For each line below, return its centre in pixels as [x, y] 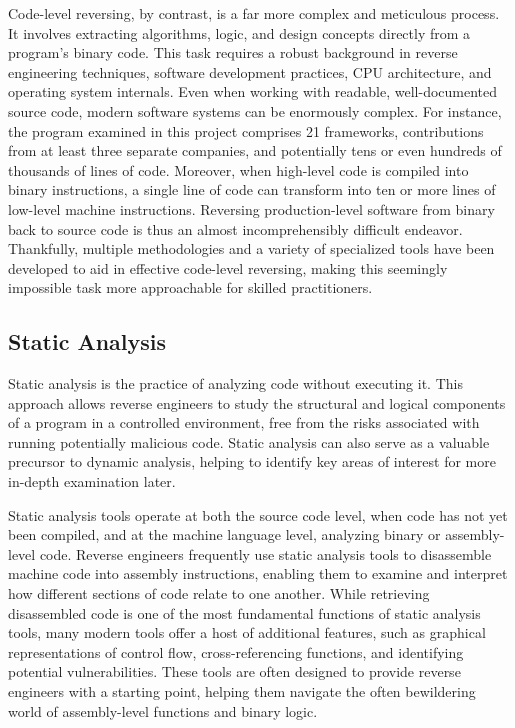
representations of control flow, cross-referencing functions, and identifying [236, 651]
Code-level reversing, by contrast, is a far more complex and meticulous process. [254, 13]
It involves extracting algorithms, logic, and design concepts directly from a [239, 32]
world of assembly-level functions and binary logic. [163, 710]
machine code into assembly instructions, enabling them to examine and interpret [258, 573]
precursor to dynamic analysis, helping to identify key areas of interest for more [252, 461]
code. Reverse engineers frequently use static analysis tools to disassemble [265, 553]
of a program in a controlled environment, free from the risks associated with [244, 422]
